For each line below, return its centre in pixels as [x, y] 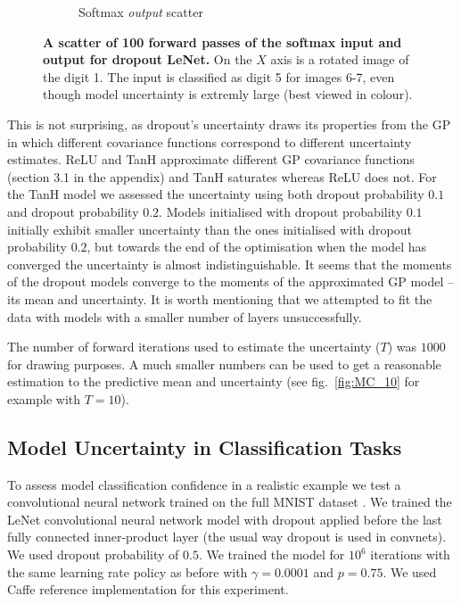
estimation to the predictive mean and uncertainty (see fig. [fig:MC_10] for [214, 381]
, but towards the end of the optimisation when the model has [257, 247]
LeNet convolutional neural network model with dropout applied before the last [225, 519]
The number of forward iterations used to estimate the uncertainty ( [194, 347]
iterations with [410, 554]
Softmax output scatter [141, 12]
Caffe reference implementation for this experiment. [148, 589]
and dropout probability [73, 211]
